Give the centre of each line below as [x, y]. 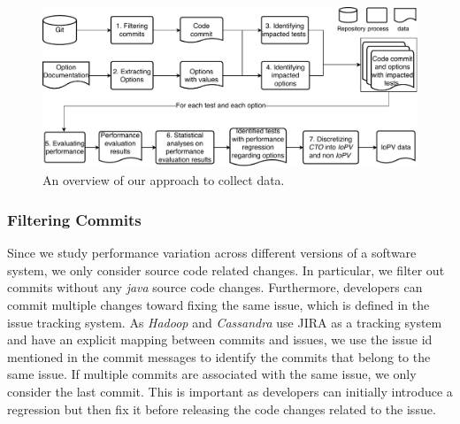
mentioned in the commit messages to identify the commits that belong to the [219, 356]
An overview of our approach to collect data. [164, 180]
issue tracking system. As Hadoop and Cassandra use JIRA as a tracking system [225, 322]
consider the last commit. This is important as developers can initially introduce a [230, 391]
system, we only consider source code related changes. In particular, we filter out [226, 270]
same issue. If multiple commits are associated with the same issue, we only [212, 374]
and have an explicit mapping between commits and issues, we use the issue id [220, 339]
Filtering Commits [74, 219]
